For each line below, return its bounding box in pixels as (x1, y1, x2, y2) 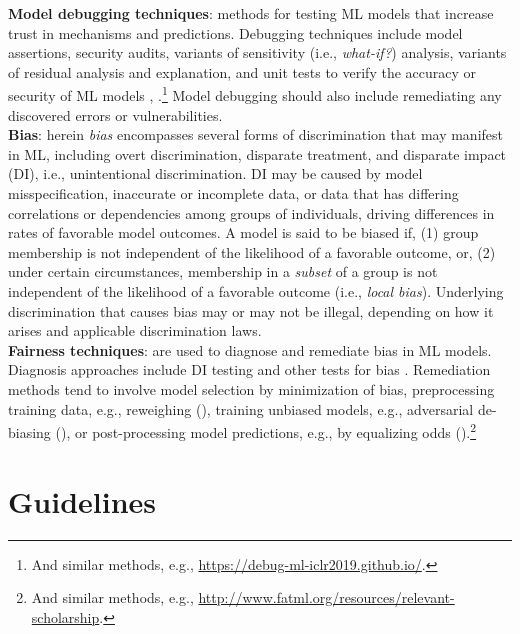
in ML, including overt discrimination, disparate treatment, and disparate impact (8, 143, 507, 164)
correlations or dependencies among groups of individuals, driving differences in (8, 202, 495, 223)
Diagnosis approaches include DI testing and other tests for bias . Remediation (8, 359, 491, 380)
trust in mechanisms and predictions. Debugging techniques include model (8, 22, 463, 43)
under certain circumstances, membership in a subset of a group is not (8, 261, 438, 282)
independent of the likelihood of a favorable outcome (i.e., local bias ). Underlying (8, 280, 504, 301)
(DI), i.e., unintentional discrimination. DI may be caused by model (8, 163, 423, 184)
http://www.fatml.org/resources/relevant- (198, 587, 455, 608)
